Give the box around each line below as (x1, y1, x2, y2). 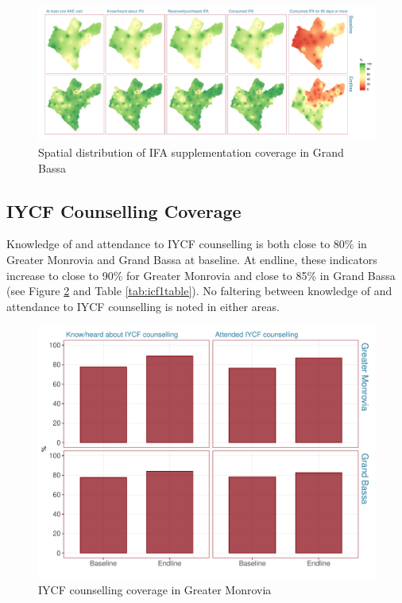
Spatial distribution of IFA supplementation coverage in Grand (38, 143, 344, 160)
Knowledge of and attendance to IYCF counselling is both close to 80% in (6, 235, 367, 252)
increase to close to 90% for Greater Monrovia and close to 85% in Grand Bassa (6, 266, 396, 283)
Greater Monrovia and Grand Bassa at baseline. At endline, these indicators (6, 251, 377, 267)
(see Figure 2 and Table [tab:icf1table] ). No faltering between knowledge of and (6, 282, 392, 299)
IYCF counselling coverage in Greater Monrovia (38, 581, 272, 597)
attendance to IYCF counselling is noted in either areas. (6, 298, 280, 314)
